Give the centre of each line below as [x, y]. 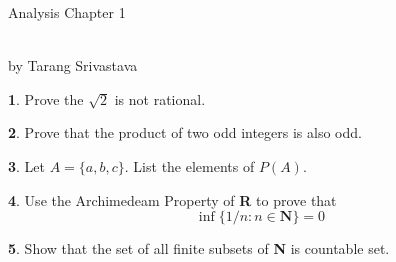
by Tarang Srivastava [73, 65]
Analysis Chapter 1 [67, 12]
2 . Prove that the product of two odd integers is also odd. [185, 132]
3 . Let [27, 165]
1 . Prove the [46, 98]
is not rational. [160, 98]
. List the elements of [189, 165]
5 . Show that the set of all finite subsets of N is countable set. [199, 248]
